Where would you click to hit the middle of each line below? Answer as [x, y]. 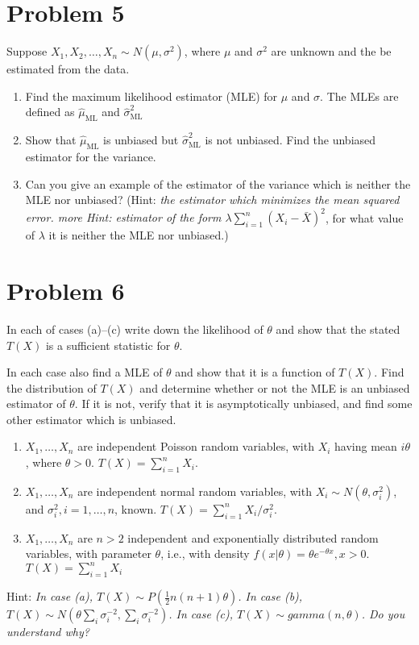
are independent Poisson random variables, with [196, 446]
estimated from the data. [68, 69]
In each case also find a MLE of [85, 372]
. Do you [383, 614]
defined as [50, 112]
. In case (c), [201, 614]
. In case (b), [270, 596]
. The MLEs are [359, 96]
